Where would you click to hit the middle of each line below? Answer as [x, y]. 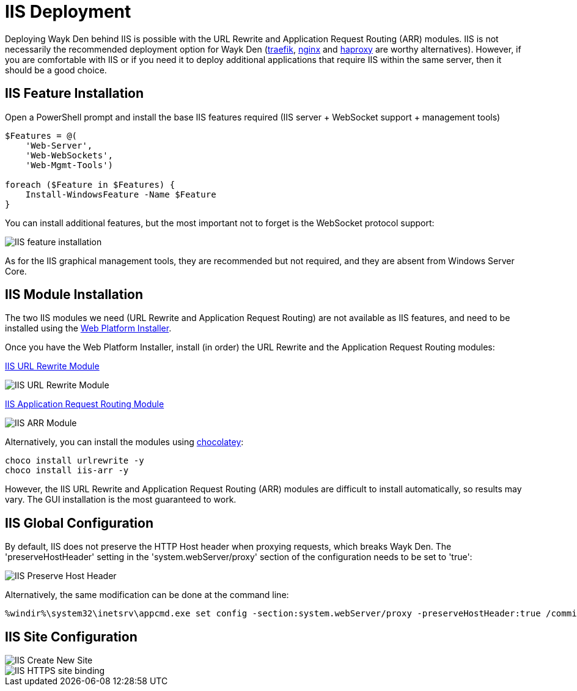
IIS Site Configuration [71, 637]
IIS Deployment [68, 12]
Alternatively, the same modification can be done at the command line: [147, 595]
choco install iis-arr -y [67, 471]
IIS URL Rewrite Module [52, 366]
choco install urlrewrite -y [75, 461]
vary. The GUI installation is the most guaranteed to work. [121, 500]
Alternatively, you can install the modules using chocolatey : [124, 442]
